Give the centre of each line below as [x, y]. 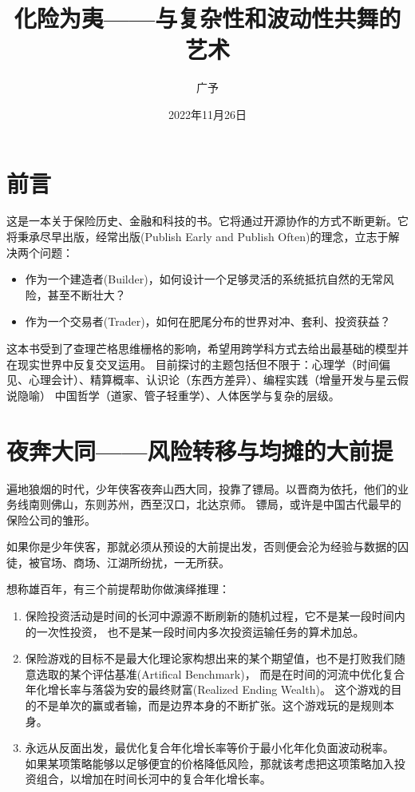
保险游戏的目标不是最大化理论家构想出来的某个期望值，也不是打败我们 [209, 658]
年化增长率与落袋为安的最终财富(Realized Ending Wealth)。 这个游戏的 [208, 689]
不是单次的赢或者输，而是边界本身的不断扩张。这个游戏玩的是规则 [209, 705]
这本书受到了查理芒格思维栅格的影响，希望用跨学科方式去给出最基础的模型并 [207, 348]
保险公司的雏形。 [51, 519]
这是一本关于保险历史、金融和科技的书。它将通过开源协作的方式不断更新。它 [207, 221]
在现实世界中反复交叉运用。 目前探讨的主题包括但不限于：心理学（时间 [193, 364]
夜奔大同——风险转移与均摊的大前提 [200, 450]
